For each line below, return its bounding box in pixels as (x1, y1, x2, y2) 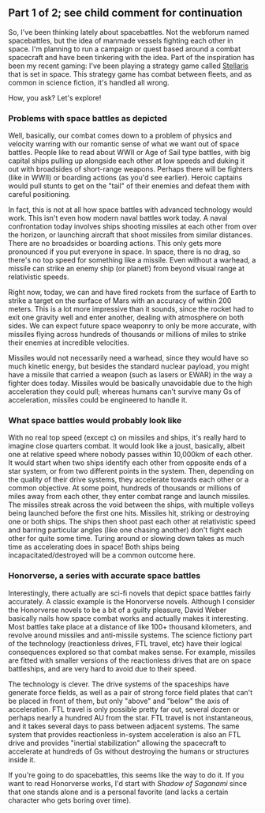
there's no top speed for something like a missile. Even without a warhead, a (8, 255, 256, 265)
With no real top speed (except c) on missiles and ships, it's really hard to (8, 433, 247, 442)
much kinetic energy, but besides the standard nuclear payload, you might (8, 361, 250, 371)
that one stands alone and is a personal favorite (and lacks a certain (8, 787, 229, 796)
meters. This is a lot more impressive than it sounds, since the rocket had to (8, 304, 254, 314)
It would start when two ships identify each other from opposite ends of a (8, 458, 247, 467)
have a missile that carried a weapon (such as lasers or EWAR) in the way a (8, 370, 252, 380)
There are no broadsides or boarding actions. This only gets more (8, 239, 222, 248)
